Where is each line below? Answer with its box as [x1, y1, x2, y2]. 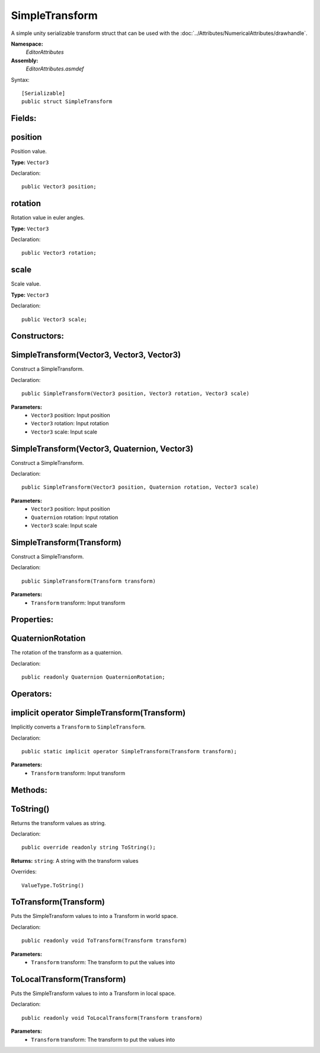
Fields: [11, 113, 37, 124]
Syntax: [11, 76, 30, 83]
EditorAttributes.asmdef [25, 65, 84, 72]
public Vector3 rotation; [21, 249, 97, 256]
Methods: [11, 785, 47, 795]
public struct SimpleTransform [21, 98, 113, 105]
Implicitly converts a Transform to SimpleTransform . [11, 723, 146, 731]
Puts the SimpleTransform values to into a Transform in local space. [11, 990, 176, 997]
